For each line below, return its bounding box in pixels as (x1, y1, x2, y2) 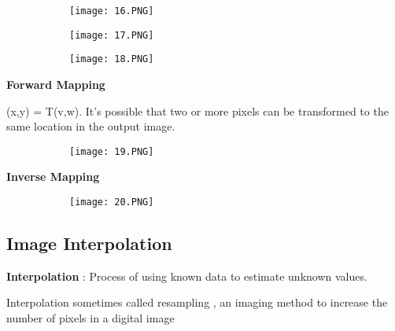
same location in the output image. (6, 118, 175, 134)
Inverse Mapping (6, 168, 100, 185)
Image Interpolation (6, 231, 172, 256)
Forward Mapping (6, 75, 105, 92)
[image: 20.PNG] (69, 197, 154, 208)
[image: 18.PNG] (69, 53, 154, 65)
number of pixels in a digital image (6, 310, 175, 326)
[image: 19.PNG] (69, 145, 154, 157)
